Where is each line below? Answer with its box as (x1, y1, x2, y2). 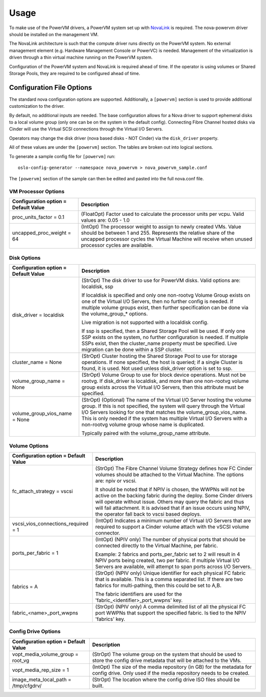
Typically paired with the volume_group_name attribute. (81, 430, 210, 437)
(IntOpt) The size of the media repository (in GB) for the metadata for (92, 663, 252, 670)
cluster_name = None (12, 359, 62, 366)
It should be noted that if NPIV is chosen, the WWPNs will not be (95, 486, 245, 492)
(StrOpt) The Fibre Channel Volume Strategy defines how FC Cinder (95, 465, 253, 472)
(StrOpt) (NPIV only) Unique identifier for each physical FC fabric (95, 570, 246, 576)
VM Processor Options (9, 188, 65, 195)
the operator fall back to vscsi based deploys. (95, 510, 201, 517)
